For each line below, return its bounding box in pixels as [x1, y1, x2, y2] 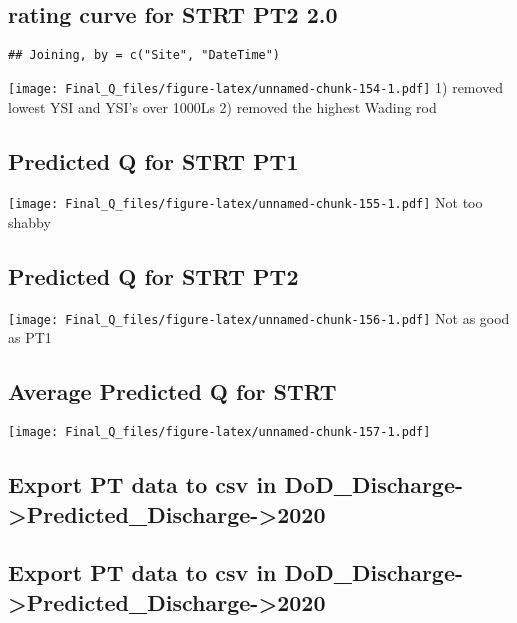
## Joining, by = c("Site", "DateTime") [8, 48, 281, 63]
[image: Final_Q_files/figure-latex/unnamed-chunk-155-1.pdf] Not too [8, 192, 483, 213]
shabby [8, 211, 51, 232]
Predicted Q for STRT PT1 [8, 145, 299, 176]
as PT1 [8, 327, 52, 348]
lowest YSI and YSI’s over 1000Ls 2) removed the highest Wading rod [8, 96, 437, 117]
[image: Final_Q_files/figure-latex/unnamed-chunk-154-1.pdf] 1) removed [8, 76, 504, 97]
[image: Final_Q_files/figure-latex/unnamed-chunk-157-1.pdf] [8, 425, 431, 440]
